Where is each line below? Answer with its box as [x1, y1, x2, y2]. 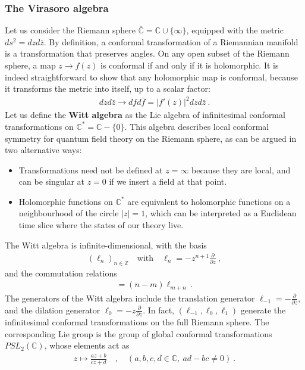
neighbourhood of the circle [18, 207, 119, 219]
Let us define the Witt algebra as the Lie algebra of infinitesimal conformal [5, 108, 285, 121]
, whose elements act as [44, 339, 130, 352]
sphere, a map [5, 59, 56, 71]
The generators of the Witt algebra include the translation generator [5, 291, 255, 304]
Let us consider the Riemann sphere [5, 24, 136, 36]
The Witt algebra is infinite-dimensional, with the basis [5, 238, 207, 251]
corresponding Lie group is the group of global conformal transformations [5, 327, 272, 340]
